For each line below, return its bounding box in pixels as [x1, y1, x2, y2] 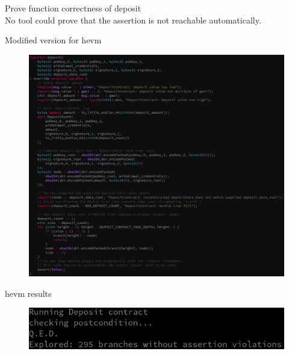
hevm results [5, 287, 52, 299]
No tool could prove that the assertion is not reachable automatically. [5, 13, 261, 26]
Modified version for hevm [5, 34, 102, 46]
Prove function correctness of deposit [5, 2, 141, 14]
